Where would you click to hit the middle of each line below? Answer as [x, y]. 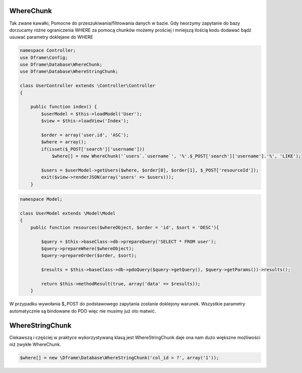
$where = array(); [64, 142]
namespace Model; [41, 199]
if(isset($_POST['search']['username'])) [93, 149]
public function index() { [64, 107]
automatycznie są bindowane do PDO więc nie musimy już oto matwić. [83, 311]
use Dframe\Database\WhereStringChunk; [69, 71]
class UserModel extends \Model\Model [68, 213]
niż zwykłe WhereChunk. [35, 344]
